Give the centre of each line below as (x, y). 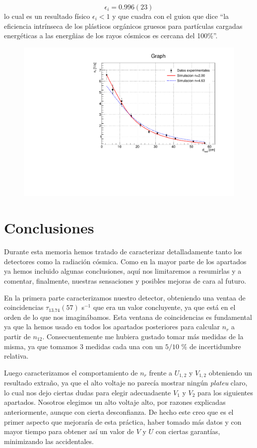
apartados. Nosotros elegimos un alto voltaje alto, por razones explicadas (115, 402)
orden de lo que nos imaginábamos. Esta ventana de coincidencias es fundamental (128, 317)
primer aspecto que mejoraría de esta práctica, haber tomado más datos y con (123, 421)
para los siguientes (225, 392)
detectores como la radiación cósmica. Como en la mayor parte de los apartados (125, 261)
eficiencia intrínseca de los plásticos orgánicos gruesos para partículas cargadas (123, 26)
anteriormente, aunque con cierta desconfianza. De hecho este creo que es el (119, 411)
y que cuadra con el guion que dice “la (171, 16)
